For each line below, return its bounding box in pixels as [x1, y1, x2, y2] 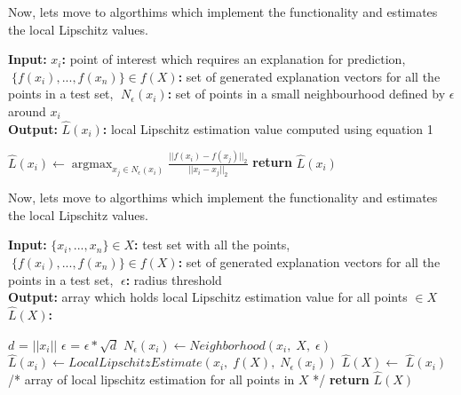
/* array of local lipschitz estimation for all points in [8, 370, 295, 389]
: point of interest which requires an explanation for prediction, [61, 50, 406, 68]
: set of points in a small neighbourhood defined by [167, 84, 446, 103]
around [8, 101, 46, 120]
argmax [71, 157, 113, 170]
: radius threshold [125, 270, 222, 288]
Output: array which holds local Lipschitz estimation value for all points [8, 288, 408, 306]
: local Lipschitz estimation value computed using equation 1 [102, 119, 433, 138]
